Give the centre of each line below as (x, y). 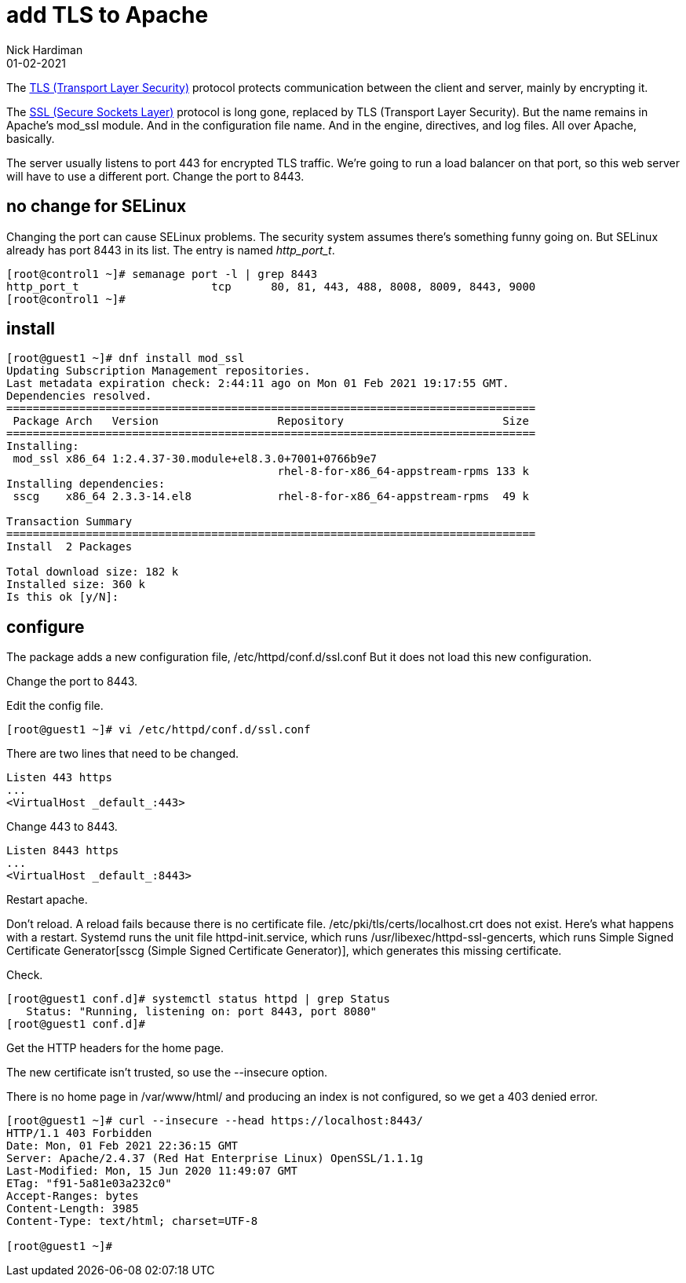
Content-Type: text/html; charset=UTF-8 (132, 1221)
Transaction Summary (69, 522)
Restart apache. (47, 900)
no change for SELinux (97, 207)
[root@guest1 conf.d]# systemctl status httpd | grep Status (198, 999)
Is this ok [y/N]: (63, 597)
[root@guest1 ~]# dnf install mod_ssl (126, 358)
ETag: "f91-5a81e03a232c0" (89, 1184)
